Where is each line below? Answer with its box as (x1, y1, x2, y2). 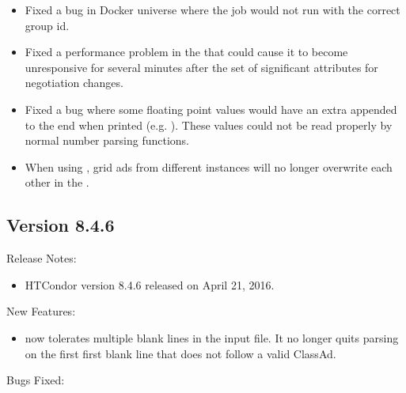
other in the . (25, 174, 89, 191)
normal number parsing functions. (25, 132, 189, 149)
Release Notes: (6, 250, 77, 266)
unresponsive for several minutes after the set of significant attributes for (25, 59, 378, 75)
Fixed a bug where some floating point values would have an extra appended (25, 100, 397, 117)
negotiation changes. (25, 74, 123, 91)
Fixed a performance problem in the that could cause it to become (25, 43, 348, 60)
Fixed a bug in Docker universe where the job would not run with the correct (25, 2, 400, 17)
